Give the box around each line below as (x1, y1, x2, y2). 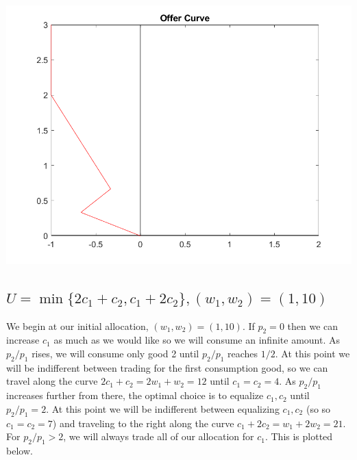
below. (6, 444, 33, 457)
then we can (287, 318, 338, 333)
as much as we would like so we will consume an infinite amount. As (53, 333, 341, 347)
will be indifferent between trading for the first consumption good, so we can (6, 360, 328, 374)
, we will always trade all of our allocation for (63, 429, 254, 444)
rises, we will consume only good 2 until (32, 346, 199, 361)
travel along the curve (6, 374, 98, 388)
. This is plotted (264, 429, 333, 444)
